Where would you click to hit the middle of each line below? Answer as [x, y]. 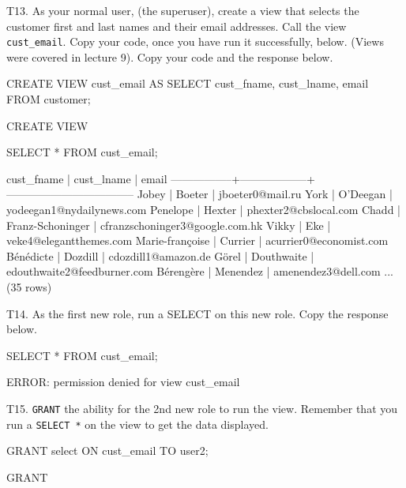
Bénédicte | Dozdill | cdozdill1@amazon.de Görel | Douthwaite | [160, 255]
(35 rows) [29, 286]
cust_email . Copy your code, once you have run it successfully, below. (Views [195, 41]
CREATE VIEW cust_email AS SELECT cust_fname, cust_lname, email [188, 83]
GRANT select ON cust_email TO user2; [107, 450]
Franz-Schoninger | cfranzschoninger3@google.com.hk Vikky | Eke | [169, 225]
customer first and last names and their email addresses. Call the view [177, 26]
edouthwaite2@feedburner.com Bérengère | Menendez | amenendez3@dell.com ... [200, 271]
